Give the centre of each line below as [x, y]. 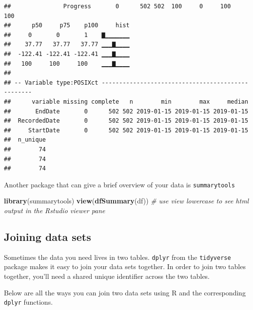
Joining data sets [48, 236]
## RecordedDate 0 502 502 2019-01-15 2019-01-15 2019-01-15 [126, 121]
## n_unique [25, 140]
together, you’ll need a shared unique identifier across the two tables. [107, 276]
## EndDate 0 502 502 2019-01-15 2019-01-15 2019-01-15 [126, 111]
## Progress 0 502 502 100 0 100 [117, 6]
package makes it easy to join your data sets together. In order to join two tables [125, 266]
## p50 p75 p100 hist [67, 26]
